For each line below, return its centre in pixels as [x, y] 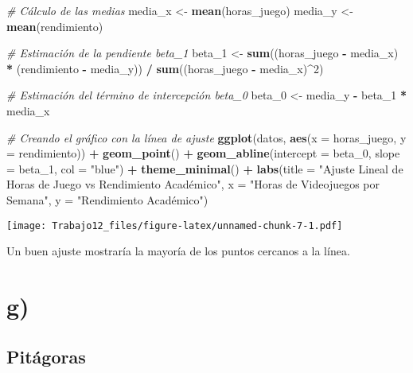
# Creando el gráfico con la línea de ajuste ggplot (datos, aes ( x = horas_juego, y [206, 137]
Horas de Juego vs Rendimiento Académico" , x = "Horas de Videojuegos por [193, 184]
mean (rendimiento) [55, 26]
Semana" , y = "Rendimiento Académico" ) [107, 199]
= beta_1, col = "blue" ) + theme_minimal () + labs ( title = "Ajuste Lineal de [205, 168]
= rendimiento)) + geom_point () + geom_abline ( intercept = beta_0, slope [203, 153]
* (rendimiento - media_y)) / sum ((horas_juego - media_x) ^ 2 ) [165, 68]
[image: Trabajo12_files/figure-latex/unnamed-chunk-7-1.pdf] [175, 225]
